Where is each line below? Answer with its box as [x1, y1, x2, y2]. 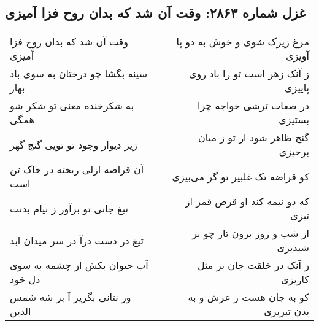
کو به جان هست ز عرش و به [188, 290, 309, 305]
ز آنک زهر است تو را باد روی [188, 66, 309, 81]
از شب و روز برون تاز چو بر [192, 226, 309, 241]
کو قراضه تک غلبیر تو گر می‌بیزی [172, 169, 309, 184]
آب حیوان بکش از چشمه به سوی [10, 258, 148, 273]
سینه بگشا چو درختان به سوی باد [10, 66, 148, 81]
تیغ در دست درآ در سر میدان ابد [10, 233, 144, 247]
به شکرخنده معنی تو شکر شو [10, 98, 134, 113]
